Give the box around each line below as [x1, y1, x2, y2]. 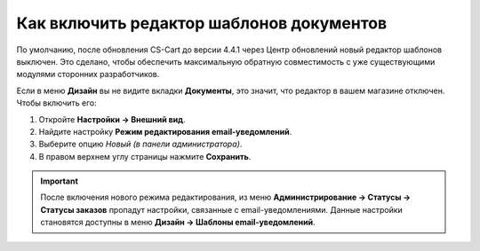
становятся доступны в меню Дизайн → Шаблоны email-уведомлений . [40, 217, 316, 228]
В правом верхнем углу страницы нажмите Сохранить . [38, 151, 252, 161]
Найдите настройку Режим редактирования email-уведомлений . [38, 126, 292, 137]
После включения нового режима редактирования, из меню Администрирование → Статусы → [40, 192, 411, 203]
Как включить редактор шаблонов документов [16, 13, 388, 33]
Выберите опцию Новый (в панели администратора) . [38, 138, 243, 150]
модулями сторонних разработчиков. [16, 69, 160, 80]
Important [40, 176, 79, 186]
